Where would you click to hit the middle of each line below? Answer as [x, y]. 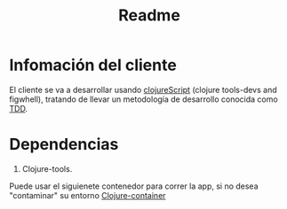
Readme [149, 15]
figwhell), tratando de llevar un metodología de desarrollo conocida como [143, 99]
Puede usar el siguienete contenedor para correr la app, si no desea [134, 186]
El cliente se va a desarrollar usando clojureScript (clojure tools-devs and [143, 89]
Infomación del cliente [93, 65]
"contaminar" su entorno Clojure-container [88, 195]
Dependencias [64, 145]
